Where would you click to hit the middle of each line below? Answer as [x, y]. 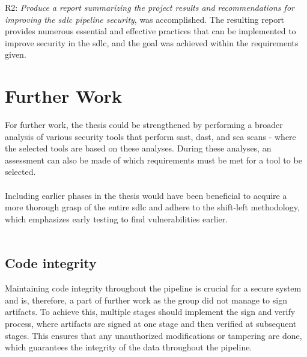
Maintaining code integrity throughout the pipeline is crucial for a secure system [153, 288]
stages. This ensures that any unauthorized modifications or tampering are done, [153, 335]
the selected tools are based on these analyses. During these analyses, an [138, 148]
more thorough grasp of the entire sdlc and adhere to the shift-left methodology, [152, 207]
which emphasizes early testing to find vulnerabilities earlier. [117, 218]
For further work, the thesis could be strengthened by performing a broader [144, 125]
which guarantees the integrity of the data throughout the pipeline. [129, 347]
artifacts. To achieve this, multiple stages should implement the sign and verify [150, 312]
